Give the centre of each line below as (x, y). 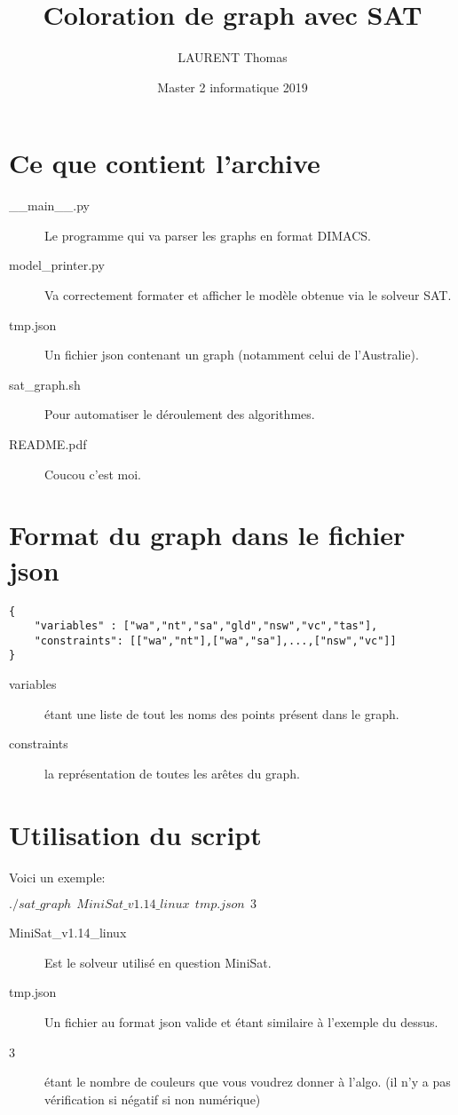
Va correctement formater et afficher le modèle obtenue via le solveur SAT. (248, 295)
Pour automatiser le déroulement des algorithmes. (180, 414)
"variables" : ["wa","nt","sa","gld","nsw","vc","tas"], (206, 626)
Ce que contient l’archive (165, 163)
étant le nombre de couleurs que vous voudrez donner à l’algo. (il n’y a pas (248, 1082)
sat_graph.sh (45, 384)
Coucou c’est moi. (93, 474)
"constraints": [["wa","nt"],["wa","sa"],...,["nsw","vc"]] (215, 641)
